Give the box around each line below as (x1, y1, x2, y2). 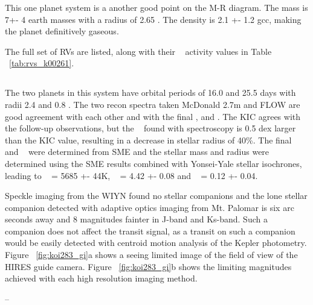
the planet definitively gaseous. (5, 25, 119, 37)
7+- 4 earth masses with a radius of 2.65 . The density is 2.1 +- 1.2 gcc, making (5, 13, 302, 25)
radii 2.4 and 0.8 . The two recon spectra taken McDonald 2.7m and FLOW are (5, 98, 300, 110)
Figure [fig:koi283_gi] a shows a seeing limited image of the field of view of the (5, 248, 298, 261)
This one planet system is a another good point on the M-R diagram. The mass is (5, 1, 308, 13)
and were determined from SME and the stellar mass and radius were (5, 145, 269, 158)
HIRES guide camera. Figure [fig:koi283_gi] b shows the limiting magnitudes (5, 260, 292, 272)
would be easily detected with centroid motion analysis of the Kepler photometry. (5, 236, 307, 249)
